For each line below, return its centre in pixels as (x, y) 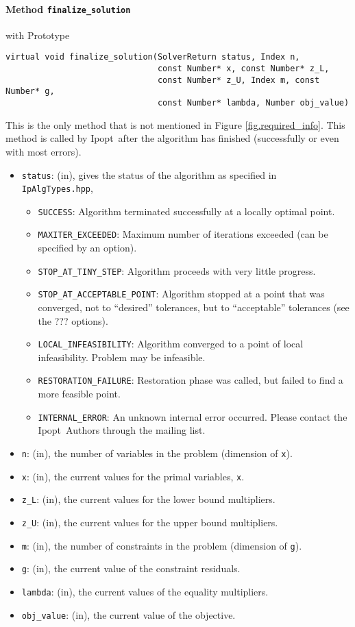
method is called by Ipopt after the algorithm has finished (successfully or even (172, 138)
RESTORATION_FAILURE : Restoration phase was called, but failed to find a (191, 380)
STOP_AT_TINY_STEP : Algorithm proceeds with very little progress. (177, 270)
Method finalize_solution (68, 9)
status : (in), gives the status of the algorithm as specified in (149, 174)
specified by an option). (87, 248)
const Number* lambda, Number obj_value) (253, 103)
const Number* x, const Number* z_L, (243, 69)
